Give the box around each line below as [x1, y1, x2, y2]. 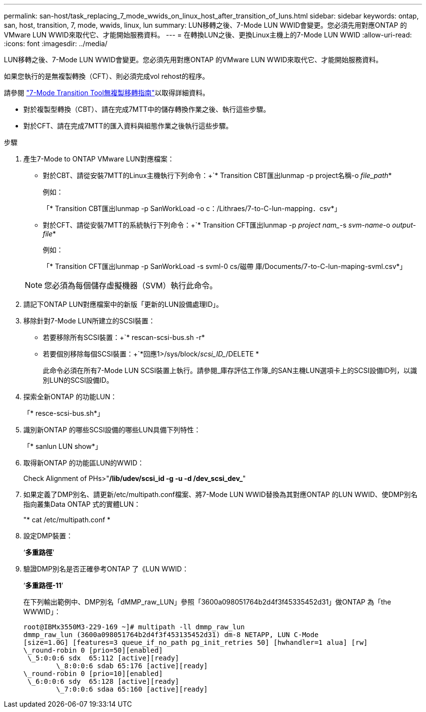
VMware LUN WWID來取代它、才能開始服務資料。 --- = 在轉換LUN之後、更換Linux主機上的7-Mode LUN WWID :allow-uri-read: [4, 31, 412, 39]
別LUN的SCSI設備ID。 [43, 376, 113, 384]
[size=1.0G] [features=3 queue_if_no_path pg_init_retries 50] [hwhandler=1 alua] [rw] [23, 639, 368, 646]
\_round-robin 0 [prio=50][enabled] [23, 646, 163, 654]
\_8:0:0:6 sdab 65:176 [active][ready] [56, 662, 208, 670]
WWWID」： [23, 607, 61, 616]
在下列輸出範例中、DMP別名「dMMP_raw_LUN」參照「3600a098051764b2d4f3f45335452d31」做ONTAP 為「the [23, 598, 391, 606]
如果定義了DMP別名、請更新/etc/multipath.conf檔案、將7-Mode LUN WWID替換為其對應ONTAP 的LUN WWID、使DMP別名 [23, 490, 418, 498]
